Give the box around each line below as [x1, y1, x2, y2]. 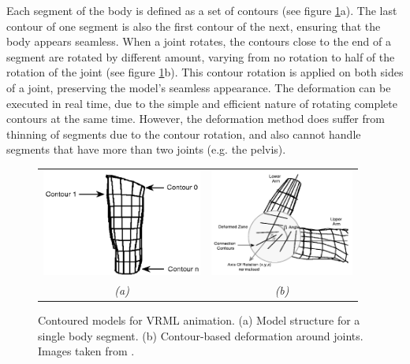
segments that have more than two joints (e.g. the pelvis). [6, 141, 286, 158]
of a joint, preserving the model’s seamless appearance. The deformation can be [6, 79, 391, 95]
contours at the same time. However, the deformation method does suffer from [6, 110, 385, 127]
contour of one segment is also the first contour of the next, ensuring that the [6, 17, 381, 34]
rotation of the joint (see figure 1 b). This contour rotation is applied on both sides [6, 64, 404, 80]
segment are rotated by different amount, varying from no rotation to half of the [6, 48, 395, 65]
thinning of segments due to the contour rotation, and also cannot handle [6, 125, 361, 142]
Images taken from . [38, 343, 135, 359]
